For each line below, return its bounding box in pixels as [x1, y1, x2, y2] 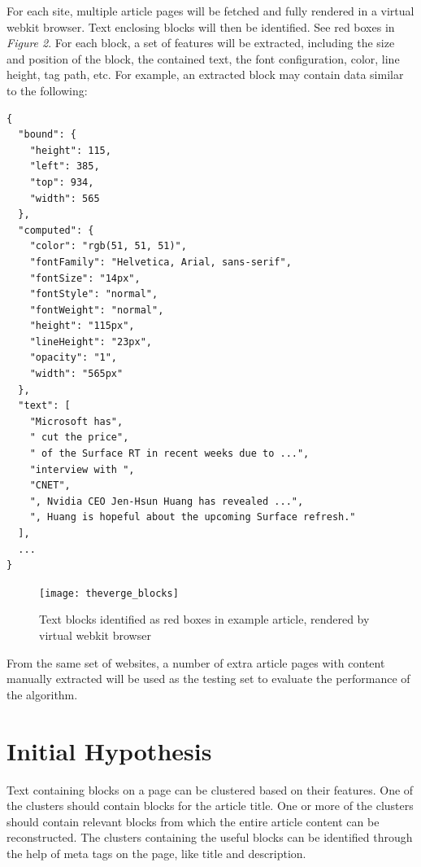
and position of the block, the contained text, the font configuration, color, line [7, 50, 400, 67]
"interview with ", [29, 463, 135, 475]
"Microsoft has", [29, 415, 124, 427]
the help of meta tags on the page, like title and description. [7, 844, 306, 861]
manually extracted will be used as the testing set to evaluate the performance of [7, 670, 410, 687]
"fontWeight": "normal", [29, 304, 164, 316]
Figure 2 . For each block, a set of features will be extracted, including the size [7, 34, 395, 51]
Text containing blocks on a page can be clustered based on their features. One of [7, 781, 414, 798]
